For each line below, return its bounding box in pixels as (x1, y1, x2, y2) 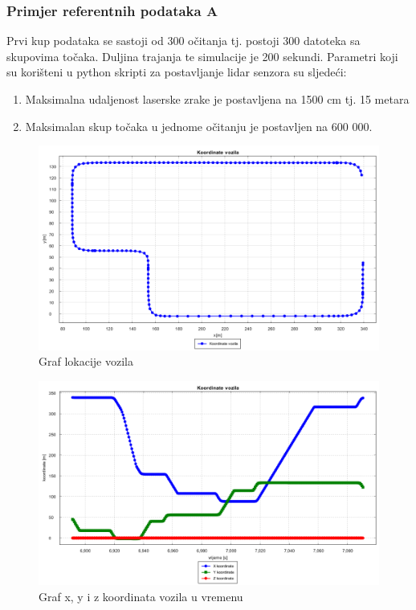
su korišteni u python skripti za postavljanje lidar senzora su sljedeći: (6, 63, 347, 80)
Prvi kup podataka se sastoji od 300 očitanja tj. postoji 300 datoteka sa (6, 32, 361, 49)
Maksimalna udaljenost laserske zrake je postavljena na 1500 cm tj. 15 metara (25, 91, 410, 107)
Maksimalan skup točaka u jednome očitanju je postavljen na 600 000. (25, 117, 373, 134)
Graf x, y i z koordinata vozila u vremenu (39, 587, 243, 604)
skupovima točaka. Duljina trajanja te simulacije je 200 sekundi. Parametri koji (6, 47, 398, 64)
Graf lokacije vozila (39, 353, 133, 370)
